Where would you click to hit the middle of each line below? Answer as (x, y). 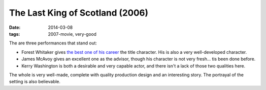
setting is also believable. (35, 82)
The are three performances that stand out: (53, 43)
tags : (15, 34)
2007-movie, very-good (72, 34)
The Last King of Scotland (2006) (79, 13)
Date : (15, 27)
